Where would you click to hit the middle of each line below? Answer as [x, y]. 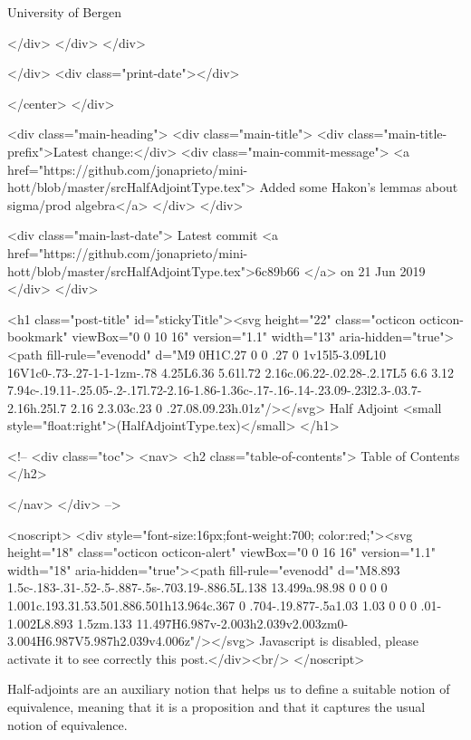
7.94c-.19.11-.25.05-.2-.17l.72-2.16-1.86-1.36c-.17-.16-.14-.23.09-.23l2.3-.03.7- [215, 390]
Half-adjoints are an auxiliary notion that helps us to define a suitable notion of [229, 689]
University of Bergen [64, 12]
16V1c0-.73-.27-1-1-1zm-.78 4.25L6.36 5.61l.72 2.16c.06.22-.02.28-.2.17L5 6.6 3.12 [231, 372]
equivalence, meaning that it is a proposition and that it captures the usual [216, 706]
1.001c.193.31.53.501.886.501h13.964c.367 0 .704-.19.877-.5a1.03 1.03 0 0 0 [212, 605]
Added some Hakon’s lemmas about [359, 187]
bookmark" [38, 336]
